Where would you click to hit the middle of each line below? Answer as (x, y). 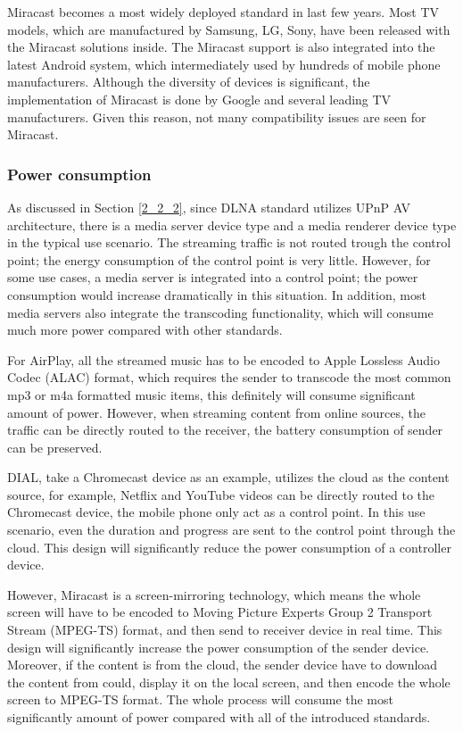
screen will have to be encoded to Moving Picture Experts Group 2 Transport (220, 612)
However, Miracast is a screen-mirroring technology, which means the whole (214, 594)
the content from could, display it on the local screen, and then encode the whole (229, 682)
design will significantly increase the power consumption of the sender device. (218, 647)
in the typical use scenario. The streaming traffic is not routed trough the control (229, 242)
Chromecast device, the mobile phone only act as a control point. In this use (216, 512)
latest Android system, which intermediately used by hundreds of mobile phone (224, 64)
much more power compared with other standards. (145, 330)
